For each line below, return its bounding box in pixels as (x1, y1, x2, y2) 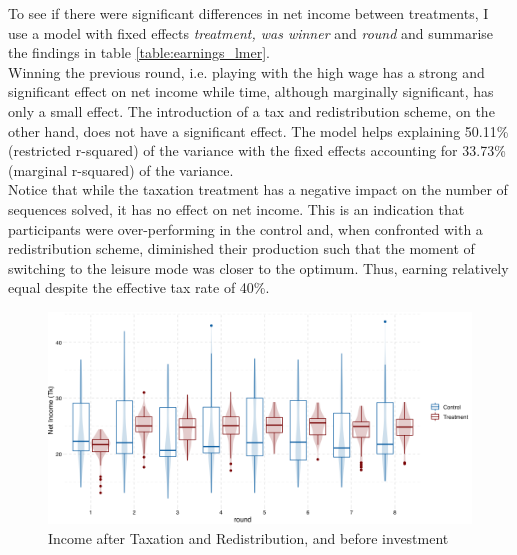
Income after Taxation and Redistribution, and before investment (48, 527, 449, 548)
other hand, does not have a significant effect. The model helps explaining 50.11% (8, 120, 509, 141)
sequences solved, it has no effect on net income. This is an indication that (8, 198, 465, 219)
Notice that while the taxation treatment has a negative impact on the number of (8, 179, 508, 200)
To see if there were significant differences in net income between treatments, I (8, 3, 489, 23)
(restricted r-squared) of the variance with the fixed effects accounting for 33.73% (8, 140, 506, 161)
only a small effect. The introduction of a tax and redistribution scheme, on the (8, 100, 495, 121)
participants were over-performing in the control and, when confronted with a (8, 218, 483, 239)
